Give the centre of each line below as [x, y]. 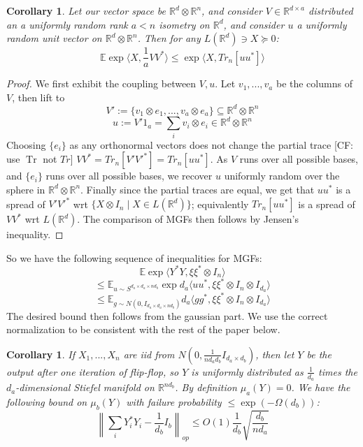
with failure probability [174, 402]
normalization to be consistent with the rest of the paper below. [143, 329]
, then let [275, 354]
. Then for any [169, 38]
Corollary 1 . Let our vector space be [86, 10]
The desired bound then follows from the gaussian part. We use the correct [167, 315]
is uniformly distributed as [247, 371]
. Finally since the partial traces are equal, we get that [198, 189]
